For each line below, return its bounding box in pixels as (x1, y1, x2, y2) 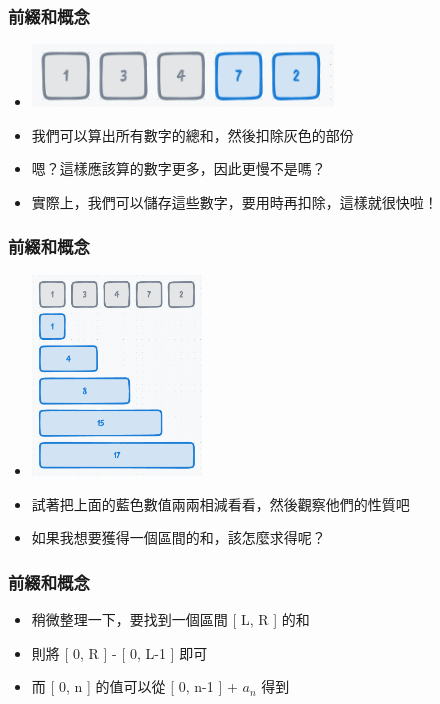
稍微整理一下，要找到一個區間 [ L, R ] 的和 (31, 609, 310, 630)
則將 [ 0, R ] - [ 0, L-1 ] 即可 (31, 642, 208, 663)
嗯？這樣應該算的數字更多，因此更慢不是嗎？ (31, 158, 326, 179)
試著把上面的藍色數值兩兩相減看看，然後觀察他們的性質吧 (31, 493, 410, 514)
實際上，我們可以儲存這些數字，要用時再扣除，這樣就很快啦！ (31, 191, 438, 212)
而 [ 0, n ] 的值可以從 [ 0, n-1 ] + (31, 676, 238, 697)
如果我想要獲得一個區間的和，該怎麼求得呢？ (31, 527, 326, 548)
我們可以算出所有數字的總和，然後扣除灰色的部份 (31, 124, 354, 145)
